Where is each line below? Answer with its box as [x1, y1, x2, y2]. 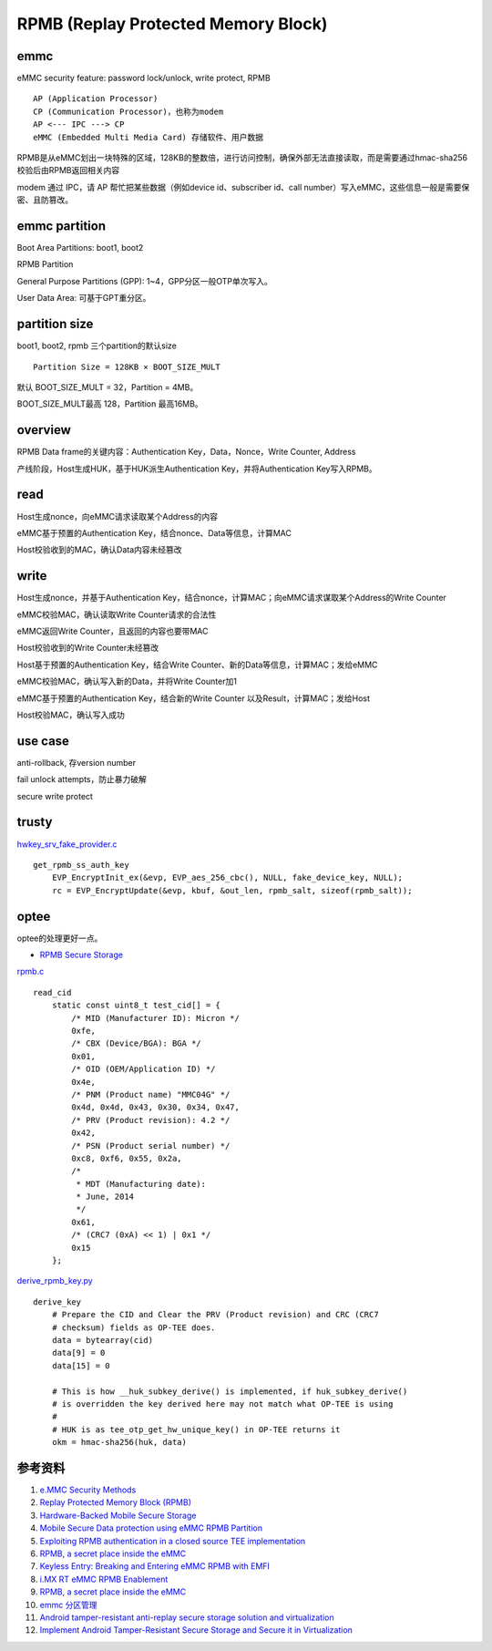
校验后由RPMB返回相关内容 [16, 165, 120, 176]
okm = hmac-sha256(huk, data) [51, 1437, 187, 1448]
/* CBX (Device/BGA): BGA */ [71, 1038, 202, 1048]
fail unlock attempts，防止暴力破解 [16, 774, 148, 785]
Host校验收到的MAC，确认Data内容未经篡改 [16, 544, 182, 555]
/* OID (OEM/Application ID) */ [71, 1064, 216, 1075]
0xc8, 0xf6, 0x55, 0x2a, [71, 1153, 182, 1163]
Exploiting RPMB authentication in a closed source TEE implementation [39, 1535, 306, 1546]
